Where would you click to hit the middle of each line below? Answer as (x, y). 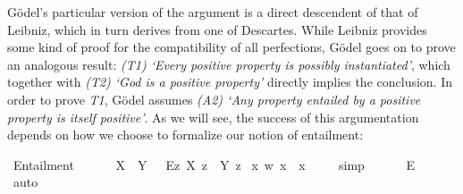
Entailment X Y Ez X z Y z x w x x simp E (214, 164)
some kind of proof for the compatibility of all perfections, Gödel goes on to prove (231, 47)
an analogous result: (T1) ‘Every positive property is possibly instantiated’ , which (229, 64)
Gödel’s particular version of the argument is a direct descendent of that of (213, 12)
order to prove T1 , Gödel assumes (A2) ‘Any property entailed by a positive (214, 99)
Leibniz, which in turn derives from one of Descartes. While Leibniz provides (217, 29)
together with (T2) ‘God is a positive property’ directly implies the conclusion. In (230, 82)
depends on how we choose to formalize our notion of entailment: (185, 135)
